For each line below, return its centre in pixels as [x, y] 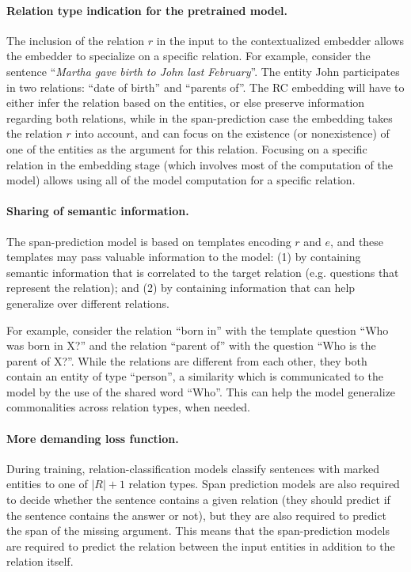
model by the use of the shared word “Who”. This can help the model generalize [201, 391]
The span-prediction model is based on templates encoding [149, 241]
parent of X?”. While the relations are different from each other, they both [187, 360]
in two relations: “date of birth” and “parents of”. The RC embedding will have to [205, 87]
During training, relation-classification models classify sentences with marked [193, 468]
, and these [357, 241]
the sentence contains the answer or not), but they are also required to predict [197, 515]
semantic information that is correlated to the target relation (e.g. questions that [203, 272]
